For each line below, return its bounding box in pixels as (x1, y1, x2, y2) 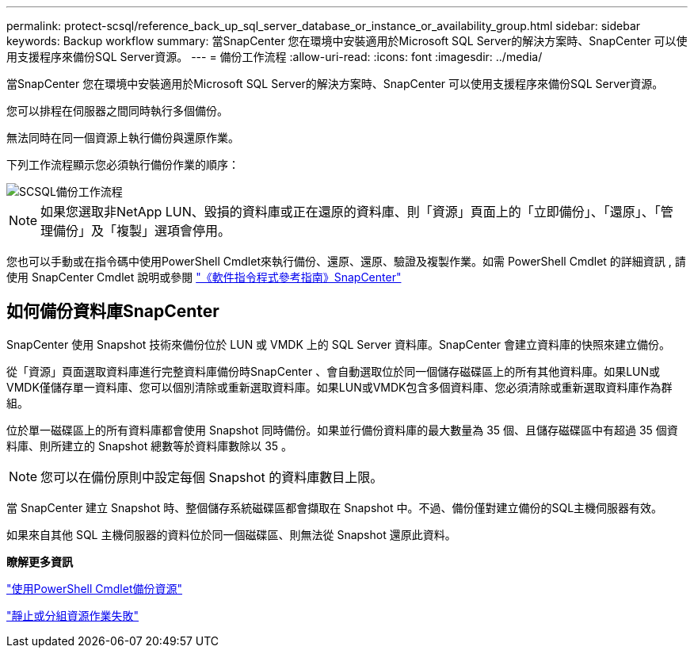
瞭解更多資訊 (6, 554, 73, 568)
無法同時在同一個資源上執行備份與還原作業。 (6, 131, 239, 144)
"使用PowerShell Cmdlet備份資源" (6, 581, 183, 595)
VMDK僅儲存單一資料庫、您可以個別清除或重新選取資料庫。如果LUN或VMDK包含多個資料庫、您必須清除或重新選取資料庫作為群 (6, 380, 673, 394)
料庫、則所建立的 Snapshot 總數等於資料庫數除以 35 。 (6, 438, 293, 453)
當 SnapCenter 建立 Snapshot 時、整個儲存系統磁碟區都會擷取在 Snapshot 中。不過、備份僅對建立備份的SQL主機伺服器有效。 (6, 500, 663, 514)
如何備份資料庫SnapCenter (6, 301, 219, 322)
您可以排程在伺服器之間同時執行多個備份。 (6, 104, 228, 117)
